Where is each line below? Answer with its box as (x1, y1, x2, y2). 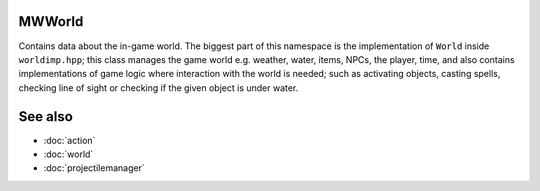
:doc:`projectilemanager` (43, 162, 145, 174)
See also (18, 108, 74, 125)
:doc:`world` (43, 148, 94, 160)
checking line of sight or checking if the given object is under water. (18, 81, 299, 94)
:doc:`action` (43, 134, 96, 146)
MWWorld (18, 13, 84, 30)
